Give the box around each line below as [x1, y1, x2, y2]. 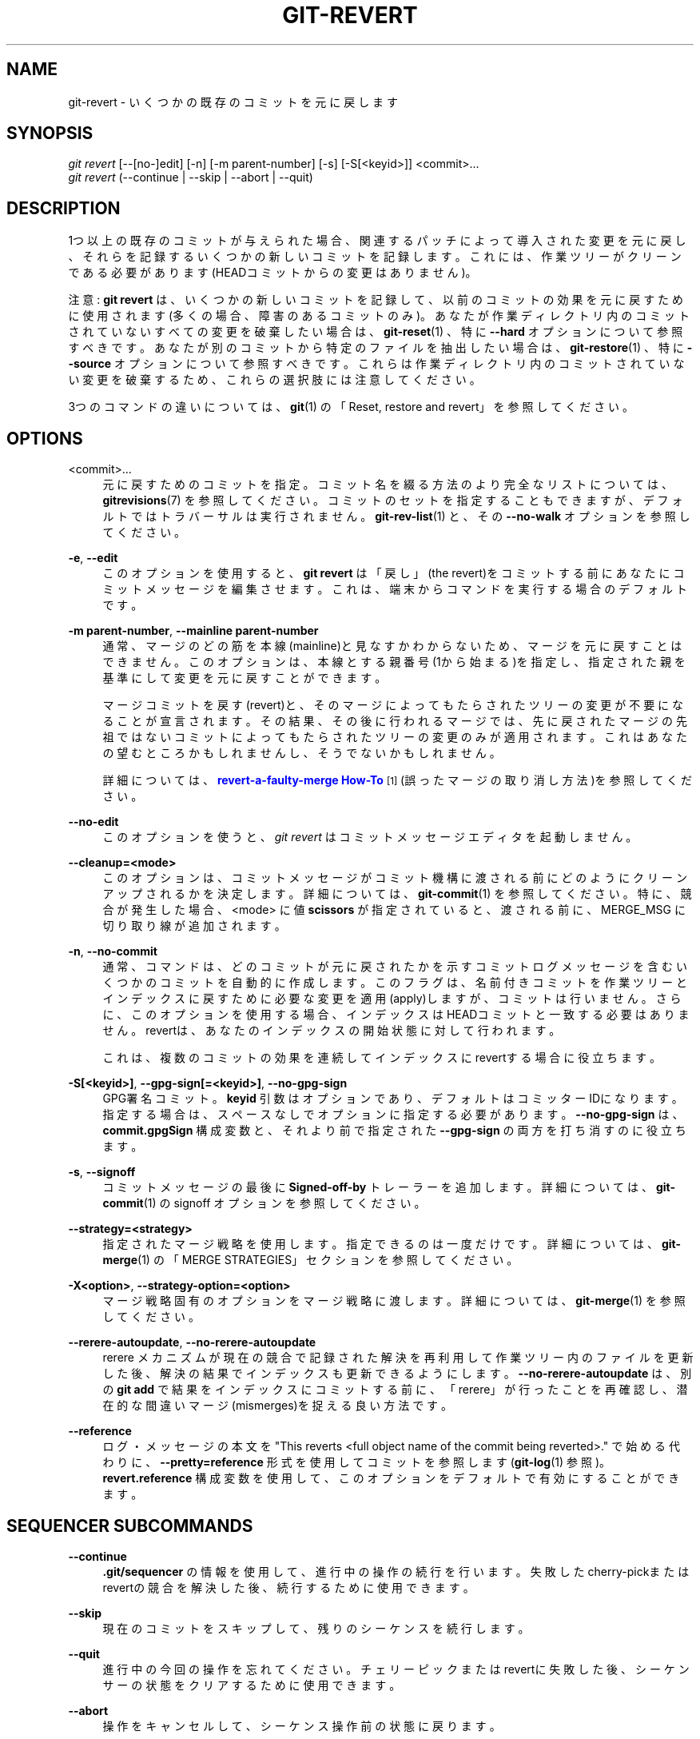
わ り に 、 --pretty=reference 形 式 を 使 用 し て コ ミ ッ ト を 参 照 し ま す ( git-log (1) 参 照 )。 [102, 1455, 611, 1470]
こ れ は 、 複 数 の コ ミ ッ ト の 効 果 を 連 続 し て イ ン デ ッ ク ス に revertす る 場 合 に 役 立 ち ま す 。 [102, 1051, 661, 1065]
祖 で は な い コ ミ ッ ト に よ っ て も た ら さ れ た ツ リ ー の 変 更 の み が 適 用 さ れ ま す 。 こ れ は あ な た [102, 730, 687, 744]
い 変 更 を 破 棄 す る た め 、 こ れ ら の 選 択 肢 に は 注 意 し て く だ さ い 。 [68, 373, 481, 387]
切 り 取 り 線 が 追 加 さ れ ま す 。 [102, 919, 286, 933]
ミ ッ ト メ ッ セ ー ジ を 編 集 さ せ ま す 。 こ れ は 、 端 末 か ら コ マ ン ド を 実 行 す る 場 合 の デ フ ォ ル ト [102, 582, 687, 596]
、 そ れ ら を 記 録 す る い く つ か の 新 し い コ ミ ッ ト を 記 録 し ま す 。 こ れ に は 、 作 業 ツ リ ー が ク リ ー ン [68, 249, 682, 264]
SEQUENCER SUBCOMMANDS [6, 1515, 253, 1536]
